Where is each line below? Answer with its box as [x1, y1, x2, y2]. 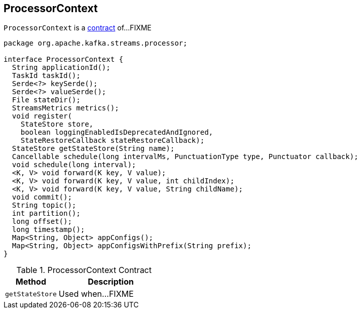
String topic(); [12, 201, 77, 210]
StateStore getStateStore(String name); [12, 144, 175, 153]
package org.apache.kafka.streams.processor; [4, 39, 188, 48]
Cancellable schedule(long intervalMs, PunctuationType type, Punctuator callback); [12, 152, 358, 161]
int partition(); [12, 209, 81, 218]
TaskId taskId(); [12, 71, 81, 80]
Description [88, 277, 134, 287]
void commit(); [12, 193, 72, 202]
